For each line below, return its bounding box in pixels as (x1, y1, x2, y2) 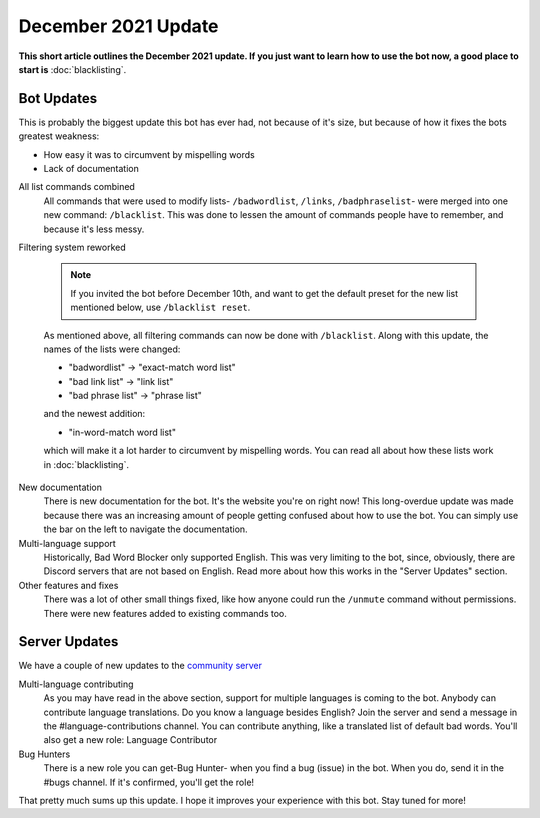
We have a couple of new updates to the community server (18, 660, 262, 672)
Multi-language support (18, 537, 117, 549)
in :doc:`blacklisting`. (43, 458, 130, 470)
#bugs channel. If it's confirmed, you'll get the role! (43, 776, 255, 788)
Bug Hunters (18, 748, 71, 760)
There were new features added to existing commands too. (43, 607, 287, 619)
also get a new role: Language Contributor (43, 734, 218, 746)
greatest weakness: (18, 130, 100, 142)
